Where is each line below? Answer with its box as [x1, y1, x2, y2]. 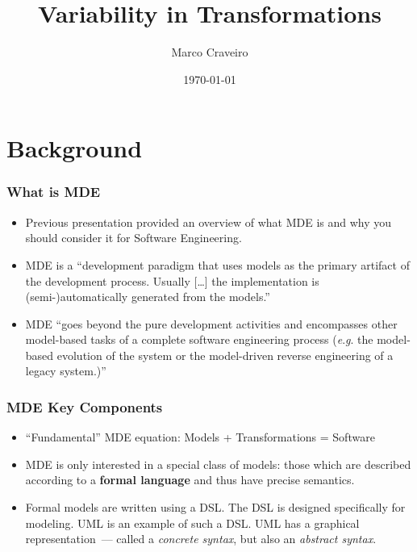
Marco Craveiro [171, 44, 248, 61]
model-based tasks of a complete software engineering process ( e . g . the [25, 331, 373, 348]
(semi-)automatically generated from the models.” [25, 288, 270, 305]
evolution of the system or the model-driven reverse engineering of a [56, 346, 394, 363]
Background [6, 132, 143, 165]
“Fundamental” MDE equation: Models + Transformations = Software [25, 429, 375, 445]
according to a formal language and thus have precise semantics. [25, 471, 355, 488]
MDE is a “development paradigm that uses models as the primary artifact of [25, 256, 410, 273]
